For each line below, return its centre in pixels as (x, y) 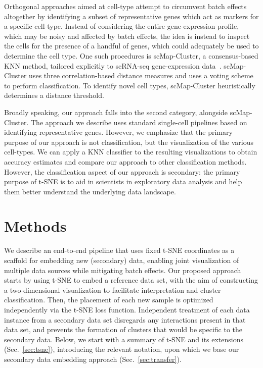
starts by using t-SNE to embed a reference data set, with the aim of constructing (131, 280)
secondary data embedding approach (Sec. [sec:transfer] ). (93, 359)
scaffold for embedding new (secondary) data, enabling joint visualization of (122, 260)
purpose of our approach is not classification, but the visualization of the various (129, 142)
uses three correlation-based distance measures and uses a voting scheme (141, 75)
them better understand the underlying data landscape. (90, 191)
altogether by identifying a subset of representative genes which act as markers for (131, 16)
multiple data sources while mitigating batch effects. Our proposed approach (123, 270)
